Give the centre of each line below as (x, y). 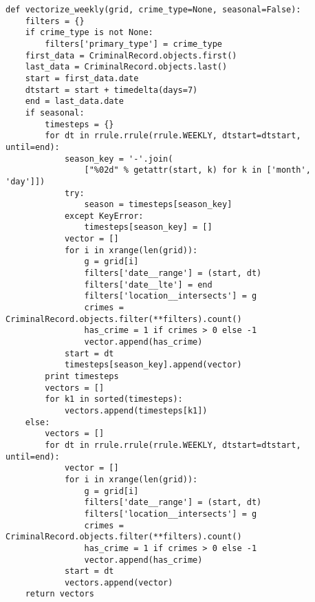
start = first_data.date (82, 78)
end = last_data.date (74, 101)
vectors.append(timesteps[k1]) (136, 410)
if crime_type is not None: (89, 33)
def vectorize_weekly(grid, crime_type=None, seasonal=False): (153, 10)
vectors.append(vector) (119, 582)
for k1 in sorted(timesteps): (114, 399)
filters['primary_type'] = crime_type (133, 44)
